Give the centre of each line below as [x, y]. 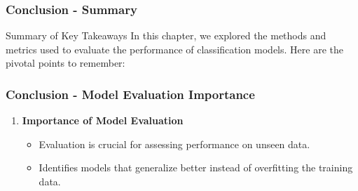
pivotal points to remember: [66, 63]
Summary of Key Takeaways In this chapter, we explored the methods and [166, 35]
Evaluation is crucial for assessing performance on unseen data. [174, 144]
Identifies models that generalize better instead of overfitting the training [196, 167]
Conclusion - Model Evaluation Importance [130, 94]
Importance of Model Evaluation [103, 120]
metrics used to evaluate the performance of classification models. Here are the [174, 49]
